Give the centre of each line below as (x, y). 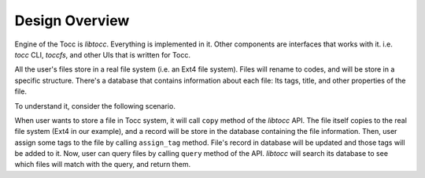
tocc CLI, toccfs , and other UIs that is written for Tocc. (102, 54)
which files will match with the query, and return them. (103, 165)
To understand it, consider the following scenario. (95, 106)
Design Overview (72, 20)
